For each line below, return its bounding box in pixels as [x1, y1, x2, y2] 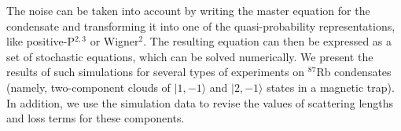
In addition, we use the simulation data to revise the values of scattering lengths [6, 94, 394, 111]
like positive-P [6, 33, 75, 49]
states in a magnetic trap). [267, 78, 395, 95]
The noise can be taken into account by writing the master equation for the [6, 2, 370, 18]
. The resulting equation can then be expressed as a [143, 33, 392, 49]
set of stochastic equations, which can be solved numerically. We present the [6, 48, 373, 64]
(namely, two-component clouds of [6, 78, 171, 95]
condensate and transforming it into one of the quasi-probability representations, [6, 17, 395, 34]
